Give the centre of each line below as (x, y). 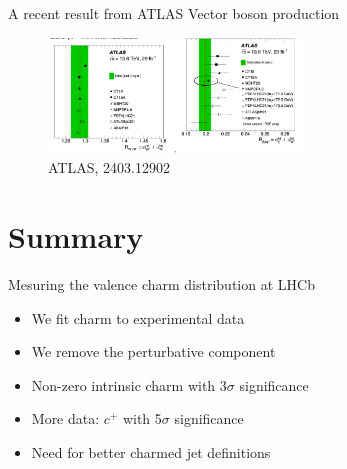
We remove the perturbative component (153, 351)
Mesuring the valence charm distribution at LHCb (161, 284)
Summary (76, 236)
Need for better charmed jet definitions (151, 452)
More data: (65, 418)
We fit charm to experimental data (138, 317)
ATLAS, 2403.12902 (109, 167)
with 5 (142, 418)
